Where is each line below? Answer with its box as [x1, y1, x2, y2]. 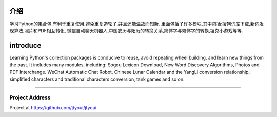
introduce [9, 41, 42, 50]
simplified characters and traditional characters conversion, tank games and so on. [9, 76, 185, 82]
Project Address [9, 94, 51, 101]
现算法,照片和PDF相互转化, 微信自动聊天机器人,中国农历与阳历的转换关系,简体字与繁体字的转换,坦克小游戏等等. [9, 27, 243, 33]
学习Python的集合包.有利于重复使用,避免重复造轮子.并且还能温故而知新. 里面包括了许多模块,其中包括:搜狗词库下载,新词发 [9, 21, 264, 27]
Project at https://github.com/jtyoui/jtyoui [9, 105, 97, 111]
